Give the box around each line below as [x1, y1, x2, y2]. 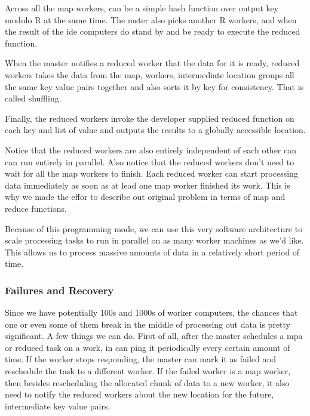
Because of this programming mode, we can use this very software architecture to [5, 222, 303, 235]
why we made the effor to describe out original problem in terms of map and [5, 190, 286, 203]
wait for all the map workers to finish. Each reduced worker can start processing [5, 167, 298, 180]
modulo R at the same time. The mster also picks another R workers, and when [5, 13, 297, 26]
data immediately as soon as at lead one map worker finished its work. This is [5, 178, 290, 191]
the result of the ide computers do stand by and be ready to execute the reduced [5, 25, 300, 38]
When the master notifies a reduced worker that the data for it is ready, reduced [5, 57, 300, 69]
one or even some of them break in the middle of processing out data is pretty [5, 318, 290, 330]
